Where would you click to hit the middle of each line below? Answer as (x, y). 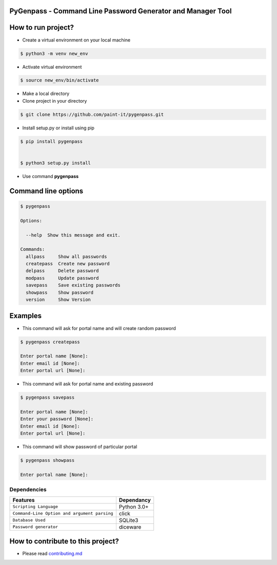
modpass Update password (63, 278)
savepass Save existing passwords (73, 285)
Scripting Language (35, 506)
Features (24, 500)
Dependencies (28, 490)
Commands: (33, 249)
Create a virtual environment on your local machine (76, 40)
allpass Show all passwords (66, 256)
